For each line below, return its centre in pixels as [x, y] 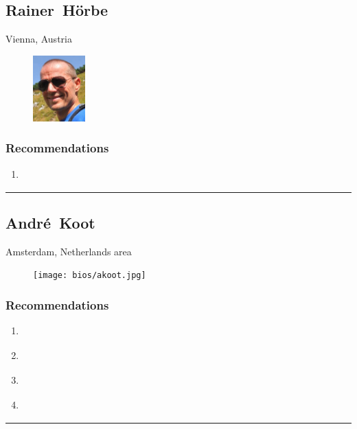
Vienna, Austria [39, 39]
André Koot [50, 223]
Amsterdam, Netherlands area [69, 251]
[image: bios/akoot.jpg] [90, 276]
